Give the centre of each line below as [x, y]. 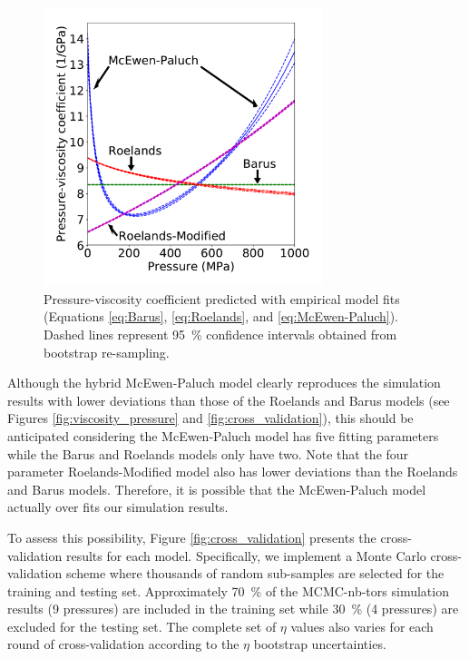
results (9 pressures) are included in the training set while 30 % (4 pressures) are [233, 609]
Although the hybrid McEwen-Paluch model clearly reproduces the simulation [224, 383]
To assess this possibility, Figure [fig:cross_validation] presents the [192, 537]
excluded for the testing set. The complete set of [142, 626]
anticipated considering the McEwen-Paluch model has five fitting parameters [223, 435]
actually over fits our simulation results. [118, 507]
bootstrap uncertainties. [320, 644]
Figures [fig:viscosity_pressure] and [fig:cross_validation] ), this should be [210, 418]
